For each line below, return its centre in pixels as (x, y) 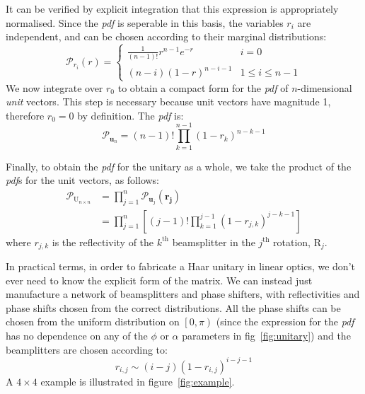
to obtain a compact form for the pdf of (203, 87)
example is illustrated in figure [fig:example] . (138, 381)
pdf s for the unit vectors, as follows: (82, 180)
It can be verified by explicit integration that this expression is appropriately (172, 8)
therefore (25, 115)
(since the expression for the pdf (285, 321)
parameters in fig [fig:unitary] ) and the (266, 336)
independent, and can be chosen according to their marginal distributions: (166, 36)
